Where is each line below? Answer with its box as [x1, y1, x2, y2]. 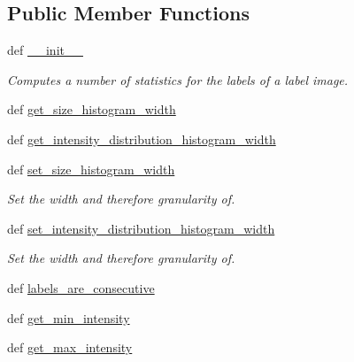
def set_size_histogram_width [7, 159, 175, 178]
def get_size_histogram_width [7, 100, 176, 119]
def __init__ [7, 41, 83, 59]
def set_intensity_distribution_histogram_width [7, 219, 275, 237]
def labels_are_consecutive [7, 278, 155, 297]
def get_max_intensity [7, 338, 133, 357]
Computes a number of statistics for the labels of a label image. [7, 70, 349, 89]
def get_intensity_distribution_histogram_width [7, 129, 276, 148]
